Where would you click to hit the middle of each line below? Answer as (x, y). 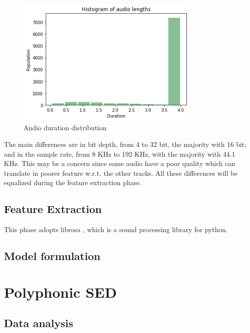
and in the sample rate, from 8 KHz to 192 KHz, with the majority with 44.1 (120, 154)
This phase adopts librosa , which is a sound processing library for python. (116, 229)
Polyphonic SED (60, 292)
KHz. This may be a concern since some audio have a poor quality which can (120, 163)
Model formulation (52, 256)
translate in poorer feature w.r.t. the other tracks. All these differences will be (121, 173)
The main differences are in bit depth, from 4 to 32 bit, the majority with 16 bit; (125, 144)
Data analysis (39, 323)
